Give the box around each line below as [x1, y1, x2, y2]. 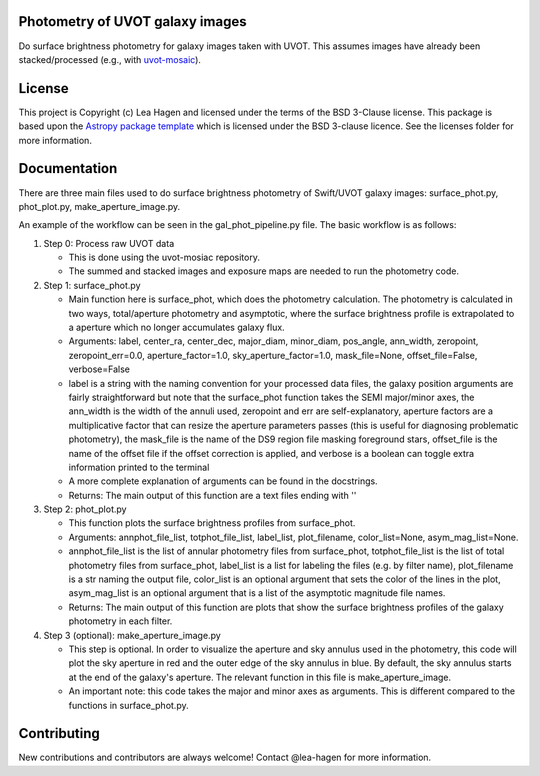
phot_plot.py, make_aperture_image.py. [18, 200, 181, 212]
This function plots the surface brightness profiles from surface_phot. [68, 517, 356, 529]
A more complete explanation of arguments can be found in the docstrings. [68, 475, 379, 487]
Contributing [18, 725, 100, 742]
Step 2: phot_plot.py [43, 503, 127, 515]
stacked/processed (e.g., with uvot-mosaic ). [18, 53, 202, 65]
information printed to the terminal [68, 461, 210, 473]
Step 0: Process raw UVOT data [43, 237, 175, 249]
